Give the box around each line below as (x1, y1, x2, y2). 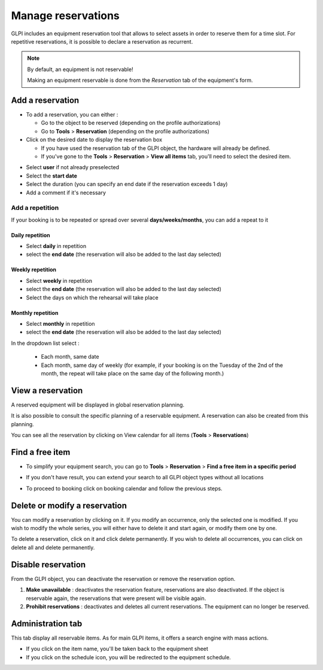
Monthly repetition (11, 309, 59, 316)
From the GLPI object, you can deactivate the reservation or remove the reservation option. (11, 575, 236, 582)
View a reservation (11, 386, 83, 396)
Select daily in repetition (26, 243, 87, 250)
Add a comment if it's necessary (26, 189, 106, 196)
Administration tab (11, 619, 83, 629)
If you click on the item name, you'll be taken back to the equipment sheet (26, 645, 209, 653)
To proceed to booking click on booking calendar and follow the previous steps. (26, 485, 223, 492)
